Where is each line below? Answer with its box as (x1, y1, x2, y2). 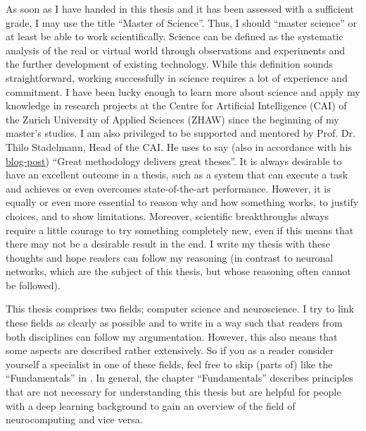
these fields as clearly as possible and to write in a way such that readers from (6, 315, 343, 330)
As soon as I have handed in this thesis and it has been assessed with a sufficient (6, 1, 354, 16)
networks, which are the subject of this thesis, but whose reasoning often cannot (6, 264, 351, 279)
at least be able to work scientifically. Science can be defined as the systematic (6, 29, 343, 44)
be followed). (6, 277, 61, 292)
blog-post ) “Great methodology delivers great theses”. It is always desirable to (6, 153, 342, 168)
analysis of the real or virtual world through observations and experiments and (6, 42, 346, 57)
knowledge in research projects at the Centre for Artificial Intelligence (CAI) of (6, 98, 347, 113)
